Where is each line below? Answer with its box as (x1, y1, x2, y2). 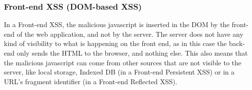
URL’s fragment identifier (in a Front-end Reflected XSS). (4, 76, 177, 86)
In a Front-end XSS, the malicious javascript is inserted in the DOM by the (4, 19, 230, 30)
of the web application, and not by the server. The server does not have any (17, 29, 244, 39)
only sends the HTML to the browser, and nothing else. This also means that (17, 48, 248, 58)
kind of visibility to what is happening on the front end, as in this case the (4, 38, 227, 48)
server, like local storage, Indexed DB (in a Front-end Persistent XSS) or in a (4, 67, 235, 77)
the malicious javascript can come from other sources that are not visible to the (4, 57, 242, 67)
